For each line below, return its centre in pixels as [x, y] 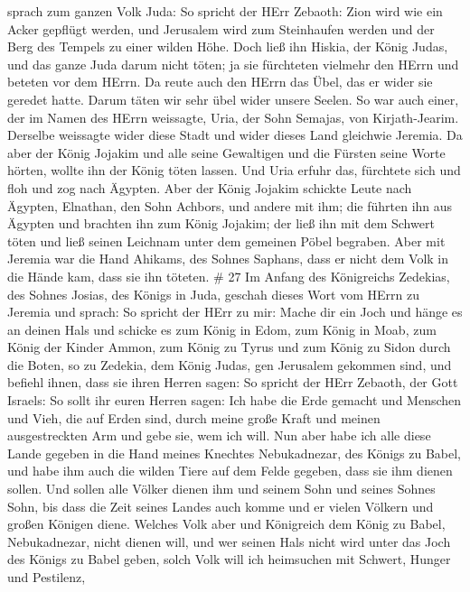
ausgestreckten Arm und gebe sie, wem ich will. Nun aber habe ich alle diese [219, 435]
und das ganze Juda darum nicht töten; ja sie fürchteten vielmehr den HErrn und [233, 64]
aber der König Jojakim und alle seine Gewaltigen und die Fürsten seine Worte [226, 152]
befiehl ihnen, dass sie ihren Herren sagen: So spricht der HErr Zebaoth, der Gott [233, 382]
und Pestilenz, [47, 577]
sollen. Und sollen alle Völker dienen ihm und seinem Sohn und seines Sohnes [221, 489]
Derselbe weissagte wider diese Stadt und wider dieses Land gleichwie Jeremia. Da [235, 135]
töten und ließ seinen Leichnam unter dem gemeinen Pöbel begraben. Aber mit [226, 240]
